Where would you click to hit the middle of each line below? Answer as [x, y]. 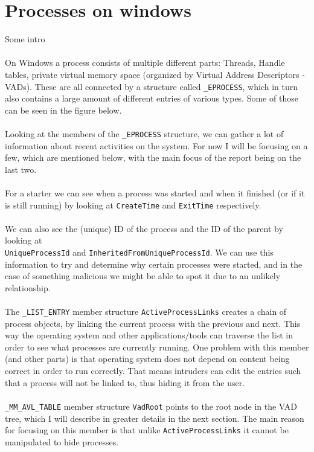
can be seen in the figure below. [63, 110]
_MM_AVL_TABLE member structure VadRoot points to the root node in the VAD [151, 406]
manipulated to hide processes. [62, 441]
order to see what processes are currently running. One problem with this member [157, 347]
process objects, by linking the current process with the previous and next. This [153, 323]
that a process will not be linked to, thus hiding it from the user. [125, 382]
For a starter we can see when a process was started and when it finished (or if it [155, 192]
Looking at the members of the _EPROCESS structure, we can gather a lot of [144, 133]
